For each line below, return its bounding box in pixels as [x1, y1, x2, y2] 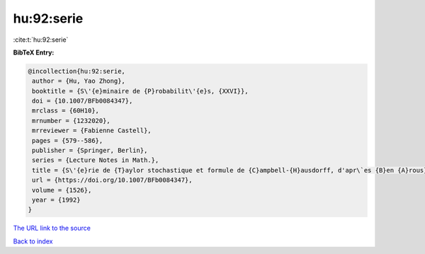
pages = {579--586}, [32, 137, 103, 144]
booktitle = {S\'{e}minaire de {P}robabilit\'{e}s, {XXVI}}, [32, 87, 249, 95]
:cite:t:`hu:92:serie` [13, 35, 69, 44]
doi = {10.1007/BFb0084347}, [32, 97, 133, 105]
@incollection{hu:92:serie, [28, 67, 125, 75]
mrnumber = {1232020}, [32, 117, 111, 125]
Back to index [13, 237, 53, 246]
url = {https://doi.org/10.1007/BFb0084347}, [32, 176, 193, 184]
